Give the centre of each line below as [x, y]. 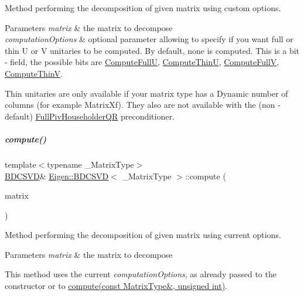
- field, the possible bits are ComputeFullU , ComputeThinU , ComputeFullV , [142, 62]
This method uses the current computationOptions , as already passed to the [141, 274]
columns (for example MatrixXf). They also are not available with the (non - [143, 105]
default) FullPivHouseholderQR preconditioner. [90, 116]
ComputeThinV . [34, 73]
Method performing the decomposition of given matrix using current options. [143, 235]
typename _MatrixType [90, 164]
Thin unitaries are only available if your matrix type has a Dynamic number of [146, 93]
